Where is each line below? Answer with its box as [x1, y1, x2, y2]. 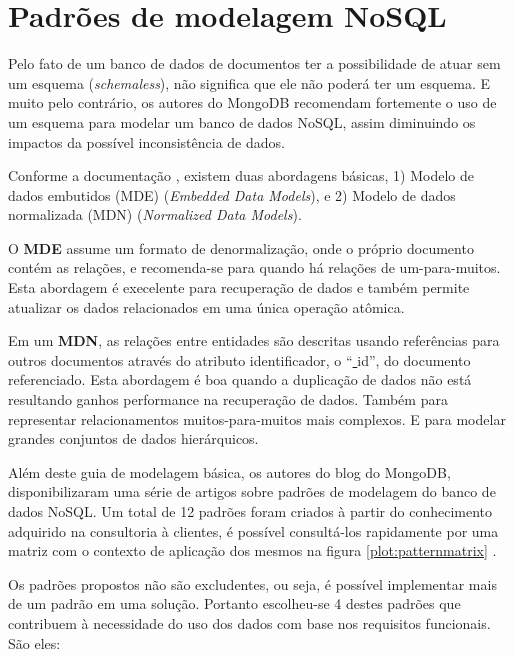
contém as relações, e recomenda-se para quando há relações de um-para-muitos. [8, 257, 501, 278]
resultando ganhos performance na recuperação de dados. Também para [8, 389, 448, 410]
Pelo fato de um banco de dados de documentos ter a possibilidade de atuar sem [8, 53, 501, 74]
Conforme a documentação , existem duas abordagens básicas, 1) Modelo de [8, 165, 474, 186]
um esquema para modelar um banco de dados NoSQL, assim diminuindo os [8, 111, 476, 132]
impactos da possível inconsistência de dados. [8, 131, 285, 152]
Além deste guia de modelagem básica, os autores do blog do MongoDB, [8, 461, 451, 482]
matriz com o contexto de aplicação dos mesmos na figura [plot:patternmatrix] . [8, 540, 497, 561]
